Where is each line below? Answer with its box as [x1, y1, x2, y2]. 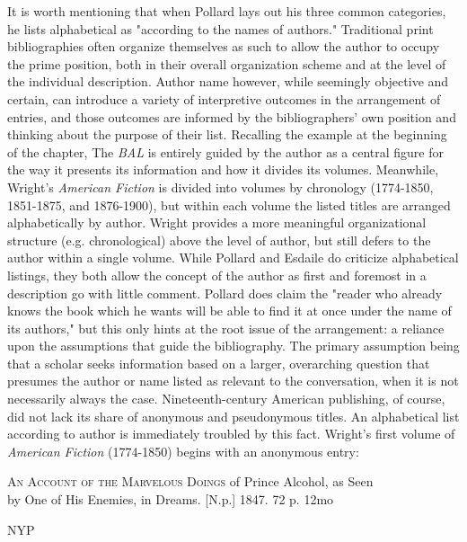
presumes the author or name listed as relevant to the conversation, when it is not [7, 371, 459, 390]
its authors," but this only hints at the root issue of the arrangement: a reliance [7, 318, 445, 337]
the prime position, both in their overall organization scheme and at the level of [7, 54, 446, 73]
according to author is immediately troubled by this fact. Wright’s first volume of [7, 424, 455, 443]
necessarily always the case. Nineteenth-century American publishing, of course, [7, 389, 445, 408]
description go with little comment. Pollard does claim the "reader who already [7, 283, 443, 302]
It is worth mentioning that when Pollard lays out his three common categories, [7, 2, 446, 20]
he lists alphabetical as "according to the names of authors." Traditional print [7, 19, 434, 38]
